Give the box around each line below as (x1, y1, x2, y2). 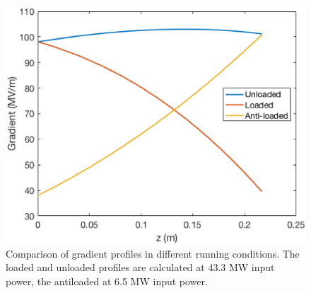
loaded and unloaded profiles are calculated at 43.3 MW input (6, 260, 275, 275)
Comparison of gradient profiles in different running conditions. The (6, 246, 300, 260)
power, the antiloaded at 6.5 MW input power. (6, 273, 208, 288)
